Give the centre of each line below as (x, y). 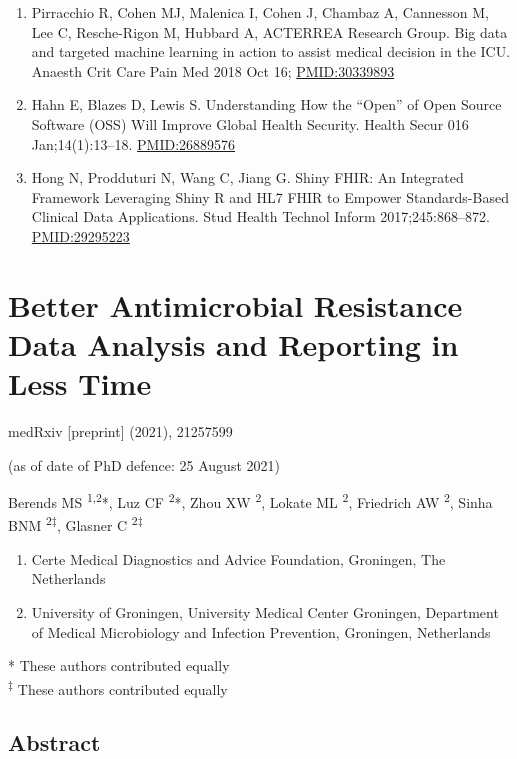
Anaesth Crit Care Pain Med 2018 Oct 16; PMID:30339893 (213, 70)
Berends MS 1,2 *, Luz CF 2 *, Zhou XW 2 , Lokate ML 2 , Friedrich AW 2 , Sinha (250, 500)
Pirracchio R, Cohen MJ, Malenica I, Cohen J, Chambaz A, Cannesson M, (260, 12)
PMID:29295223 (80, 235)
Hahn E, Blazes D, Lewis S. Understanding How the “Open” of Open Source (266, 104)
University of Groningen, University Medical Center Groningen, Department (265, 611)
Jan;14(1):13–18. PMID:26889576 (133, 143)
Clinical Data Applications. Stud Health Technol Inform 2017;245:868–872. (260, 216)
